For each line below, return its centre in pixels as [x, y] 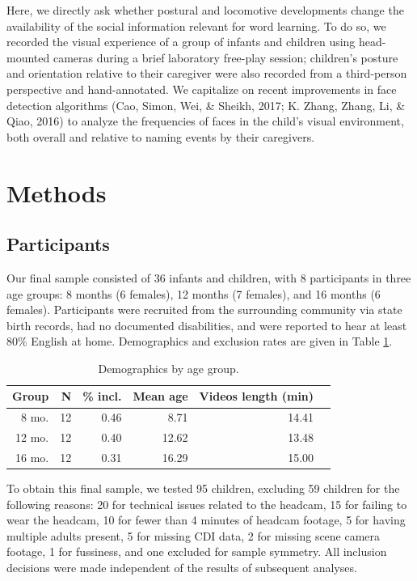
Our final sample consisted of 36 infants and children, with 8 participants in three [209, 277]
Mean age [160, 396]
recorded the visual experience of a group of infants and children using [181, 42]
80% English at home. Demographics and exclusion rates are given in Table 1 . [200, 341]
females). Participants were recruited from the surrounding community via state [204, 310]
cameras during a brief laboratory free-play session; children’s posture [225, 57]
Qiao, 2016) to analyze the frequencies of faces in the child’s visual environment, [205, 121]
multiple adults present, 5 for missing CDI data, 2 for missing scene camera [194, 535]
